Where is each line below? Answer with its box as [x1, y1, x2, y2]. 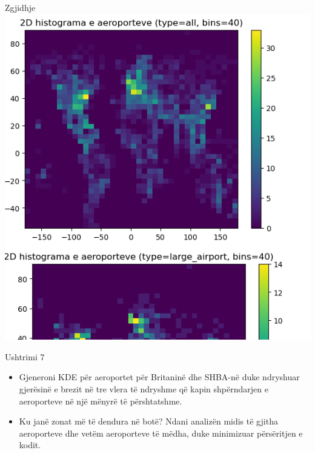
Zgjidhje [5, 1, 36, 13]
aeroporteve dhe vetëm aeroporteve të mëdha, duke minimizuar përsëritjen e [19, 426, 303, 439]
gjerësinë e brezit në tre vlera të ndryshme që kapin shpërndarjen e [19, 383, 268, 395]
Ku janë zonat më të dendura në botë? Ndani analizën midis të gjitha [19, 415, 278, 428]
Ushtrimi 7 [5, 350, 45, 363]
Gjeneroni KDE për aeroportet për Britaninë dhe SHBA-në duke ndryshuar [19, 371, 300, 383]
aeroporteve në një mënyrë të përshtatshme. [19, 394, 182, 407]
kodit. [19, 438, 41, 451]
